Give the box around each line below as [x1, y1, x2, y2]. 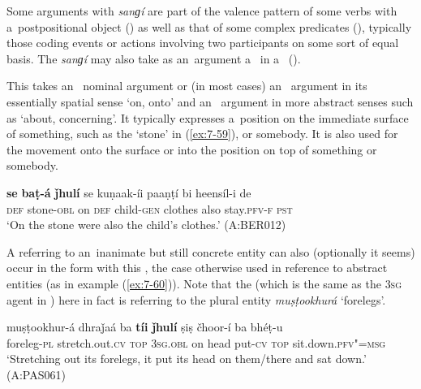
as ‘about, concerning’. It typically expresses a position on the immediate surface [6, 109, 409, 126]
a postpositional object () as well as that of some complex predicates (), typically [6, 18, 412, 35]
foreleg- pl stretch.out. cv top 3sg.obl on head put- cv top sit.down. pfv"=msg [6, 334, 386, 351]
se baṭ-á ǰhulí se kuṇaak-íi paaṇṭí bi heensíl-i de [6, 184, 251, 201]
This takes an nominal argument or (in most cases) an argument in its [6, 77, 367, 94]
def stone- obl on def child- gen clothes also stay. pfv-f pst [6, 200, 293, 217]
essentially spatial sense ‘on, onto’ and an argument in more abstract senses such [6, 93, 414, 110]
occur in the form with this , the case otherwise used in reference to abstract [6, 259, 388, 276]
